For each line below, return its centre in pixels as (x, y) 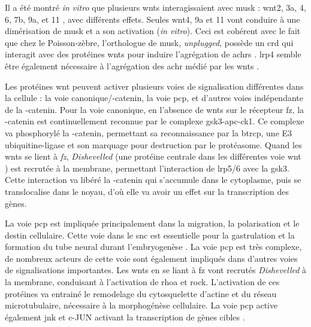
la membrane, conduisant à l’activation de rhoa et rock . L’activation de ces (142, 282)
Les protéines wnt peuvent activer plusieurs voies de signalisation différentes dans (154, 86)
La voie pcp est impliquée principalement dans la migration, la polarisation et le (152, 223)
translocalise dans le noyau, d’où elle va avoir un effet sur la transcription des (147, 191)
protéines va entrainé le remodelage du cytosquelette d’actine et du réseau (141, 293)
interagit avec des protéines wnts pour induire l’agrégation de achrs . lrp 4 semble (153, 54)
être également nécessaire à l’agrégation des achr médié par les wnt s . (132, 65)
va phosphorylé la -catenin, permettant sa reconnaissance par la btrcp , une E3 (149, 132)
